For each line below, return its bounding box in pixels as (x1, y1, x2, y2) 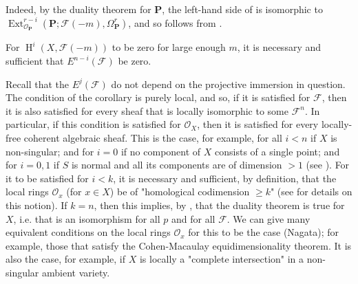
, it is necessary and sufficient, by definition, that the (113, 171, 337, 185)
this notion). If (6, 197, 67, 212)
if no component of (120, 144, 201, 158)
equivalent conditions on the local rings (6, 225, 171, 239)
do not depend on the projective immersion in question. (111, 76, 346, 91)
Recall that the (6, 76, 69, 91)
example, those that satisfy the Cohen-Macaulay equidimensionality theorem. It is (6, 238, 352, 252)
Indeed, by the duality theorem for (6, 2, 151, 16)
